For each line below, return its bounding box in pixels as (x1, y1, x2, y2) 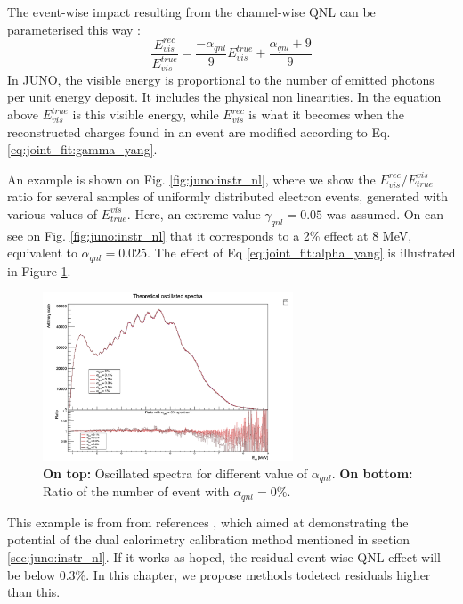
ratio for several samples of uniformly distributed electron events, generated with (7, 187, 448, 206)
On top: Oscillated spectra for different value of (43, 463, 308, 482)
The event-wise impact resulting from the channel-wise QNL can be (7, 3, 376, 20)
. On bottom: (331, 463, 413, 482)
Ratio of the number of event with (43, 482, 230, 501)
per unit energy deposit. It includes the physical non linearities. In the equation (7, 87, 442, 106)
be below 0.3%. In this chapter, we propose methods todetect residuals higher (7, 565, 431, 584)
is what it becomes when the (248, 105, 405, 124)
